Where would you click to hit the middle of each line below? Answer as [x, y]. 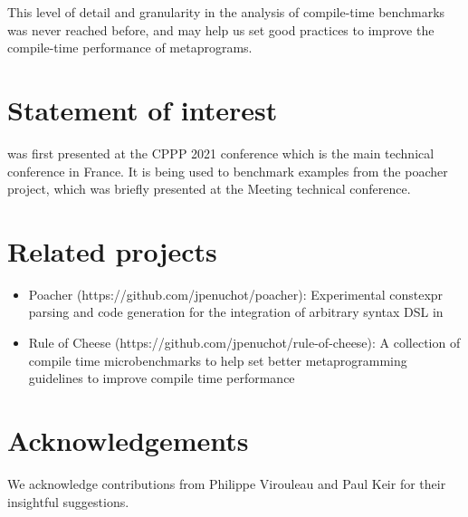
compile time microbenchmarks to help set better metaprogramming [218, 360]
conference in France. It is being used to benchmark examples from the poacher [228, 171]
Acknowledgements [128, 440]
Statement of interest [143, 109]
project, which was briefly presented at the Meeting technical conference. [209, 189]
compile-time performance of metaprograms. [130, 48]
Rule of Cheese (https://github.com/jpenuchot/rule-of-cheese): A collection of [244, 342]
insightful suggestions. [68, 501]
